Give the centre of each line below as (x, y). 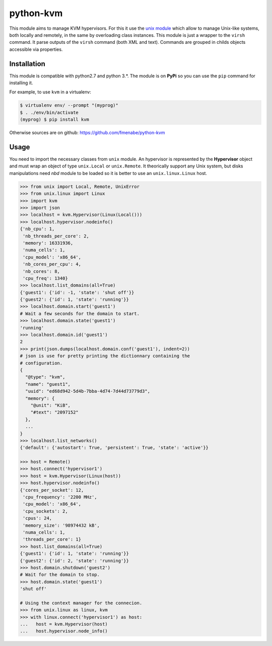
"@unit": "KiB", (50, 405)
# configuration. (41, 363)
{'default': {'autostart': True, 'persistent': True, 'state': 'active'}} (114, 448)
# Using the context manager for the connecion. (81, 603)
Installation (27, 64)
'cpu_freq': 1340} (45, 278)
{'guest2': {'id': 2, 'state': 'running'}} (75, 561)
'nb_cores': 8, (42, 271)
